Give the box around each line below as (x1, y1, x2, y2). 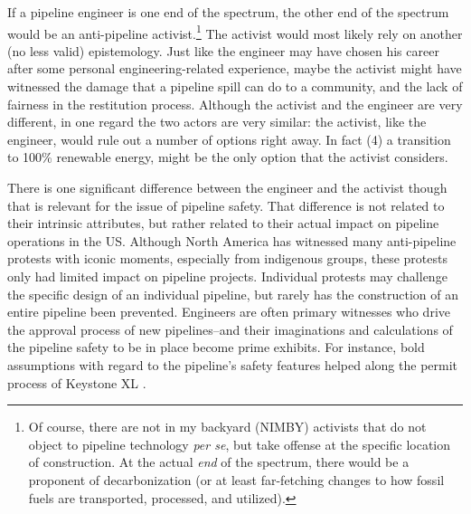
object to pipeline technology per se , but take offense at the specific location (28, 434, 451, 453)
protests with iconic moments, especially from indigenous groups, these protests (7, 249, 447, 268)
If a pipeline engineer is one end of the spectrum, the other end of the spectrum (7, 3, 449, 21)
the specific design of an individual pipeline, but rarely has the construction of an (7, 284, 459, 303)
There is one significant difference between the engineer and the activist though (7, 178, 447, 196)
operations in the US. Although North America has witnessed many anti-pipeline (7, 231, 457, 250)
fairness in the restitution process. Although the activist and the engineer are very (7, 94, 463, 113)
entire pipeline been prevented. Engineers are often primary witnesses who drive (7, 302, 450, 321)
